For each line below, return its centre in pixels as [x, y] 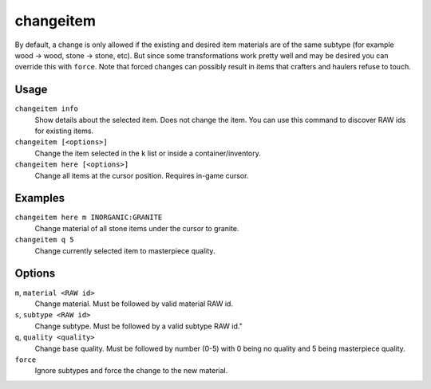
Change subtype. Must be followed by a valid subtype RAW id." [138, 326]
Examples [40, 198]
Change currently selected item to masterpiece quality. [125, 250]
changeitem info [47, 109]
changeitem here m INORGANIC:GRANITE [89, 218]
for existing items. [64, 131]
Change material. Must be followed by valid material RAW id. [134, 304]
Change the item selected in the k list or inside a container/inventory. [148, 153]
